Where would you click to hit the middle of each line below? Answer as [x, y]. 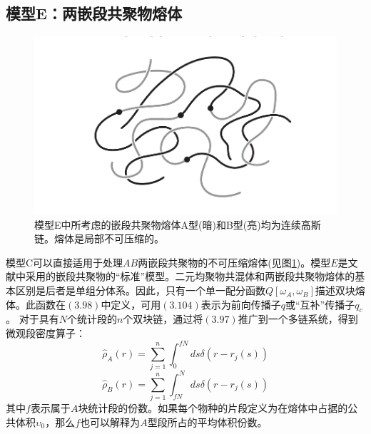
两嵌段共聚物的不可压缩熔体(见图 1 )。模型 [234, 262]
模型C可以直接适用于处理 [65, 262]
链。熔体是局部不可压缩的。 [99, 238]
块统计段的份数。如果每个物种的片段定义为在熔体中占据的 [213, 408]
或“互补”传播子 [320, 304]
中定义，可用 [131, 304]
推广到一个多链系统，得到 [298, 319]
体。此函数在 [36, 304]
